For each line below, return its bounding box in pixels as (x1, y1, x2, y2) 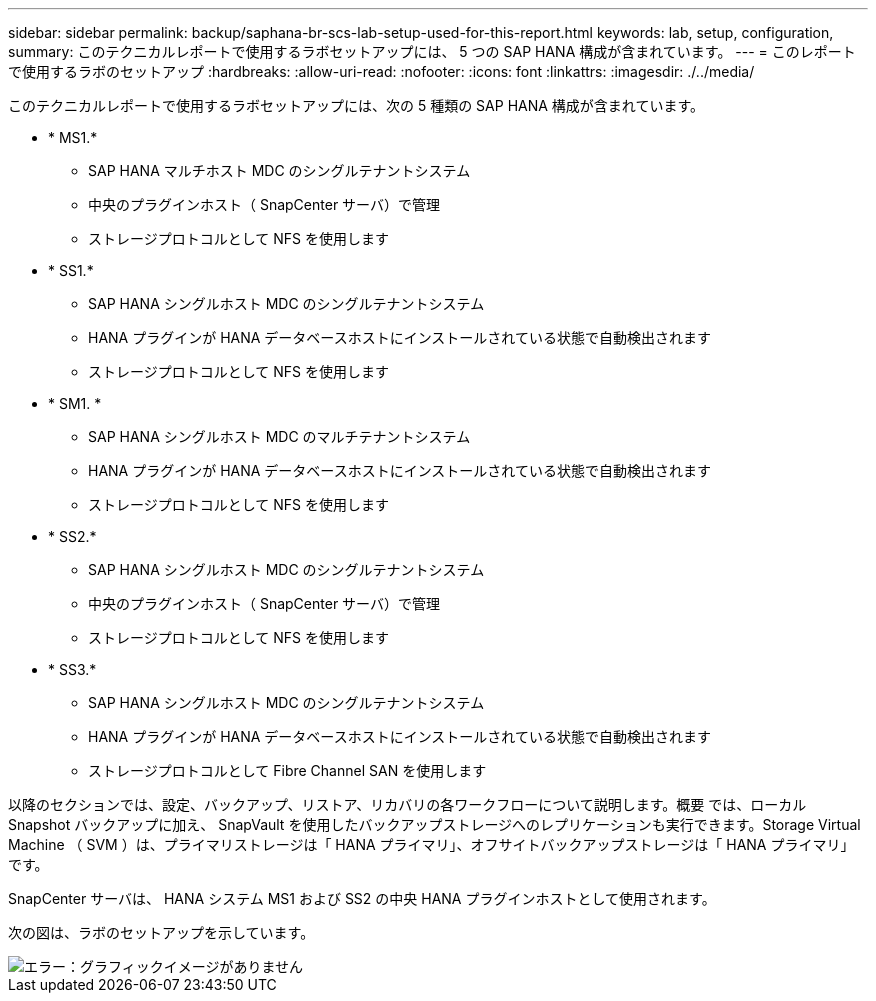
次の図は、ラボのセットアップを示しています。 (8, 924, 315, 941)
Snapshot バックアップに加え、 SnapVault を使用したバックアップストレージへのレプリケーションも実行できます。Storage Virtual (8, 816, 861, 833)
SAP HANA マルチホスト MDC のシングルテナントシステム (88, 162, 471, 179)
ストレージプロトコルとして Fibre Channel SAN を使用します (88, 762, 487, 779)
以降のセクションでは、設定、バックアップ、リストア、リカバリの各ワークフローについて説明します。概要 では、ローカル (8, 796, 807, 813)
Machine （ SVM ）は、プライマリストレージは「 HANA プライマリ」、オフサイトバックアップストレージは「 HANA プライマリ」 (8, 836, 855, 853)
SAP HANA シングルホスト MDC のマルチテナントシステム (88, 428, 471, 445)
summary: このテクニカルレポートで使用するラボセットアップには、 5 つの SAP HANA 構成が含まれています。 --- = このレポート (8, 43, 856, 60)
